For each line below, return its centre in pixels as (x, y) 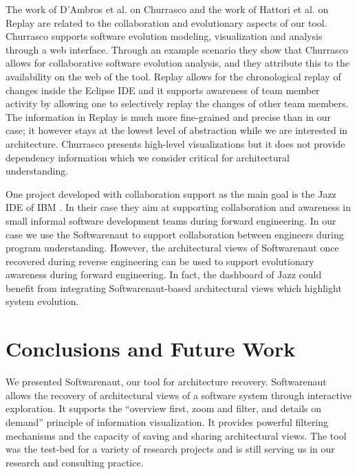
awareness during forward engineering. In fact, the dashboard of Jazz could (164, 274)
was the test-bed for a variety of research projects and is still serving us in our (170, 449)
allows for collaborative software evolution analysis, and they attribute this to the (177, 63)
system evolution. (42, 301)
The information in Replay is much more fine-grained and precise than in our (169, 116)
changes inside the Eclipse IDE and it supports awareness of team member (163, 90)
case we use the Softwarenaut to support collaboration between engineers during (175, 234)
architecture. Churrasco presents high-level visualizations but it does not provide (175, 143)
